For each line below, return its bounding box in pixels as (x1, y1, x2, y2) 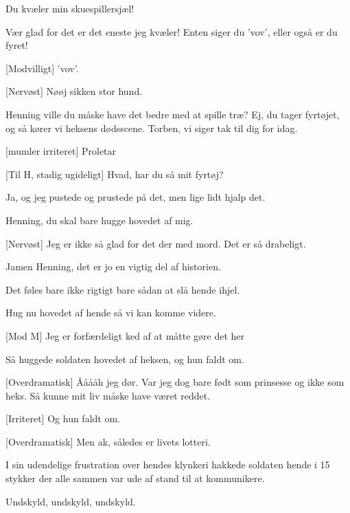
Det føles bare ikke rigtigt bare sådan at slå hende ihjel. (5, 282, 240, 296)
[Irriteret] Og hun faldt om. (5, 411, 120, 426)
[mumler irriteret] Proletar (5, 144, 117, 158)
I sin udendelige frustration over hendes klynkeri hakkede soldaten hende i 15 (5, 457, 330, 472)
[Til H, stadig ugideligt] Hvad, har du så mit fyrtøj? (5, 166, 224, 181)
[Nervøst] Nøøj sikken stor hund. (5, 84, 143, 98)
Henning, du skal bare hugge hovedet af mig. (5, 212, 194, 227)
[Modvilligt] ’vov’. (5, 61, 79, 75)
